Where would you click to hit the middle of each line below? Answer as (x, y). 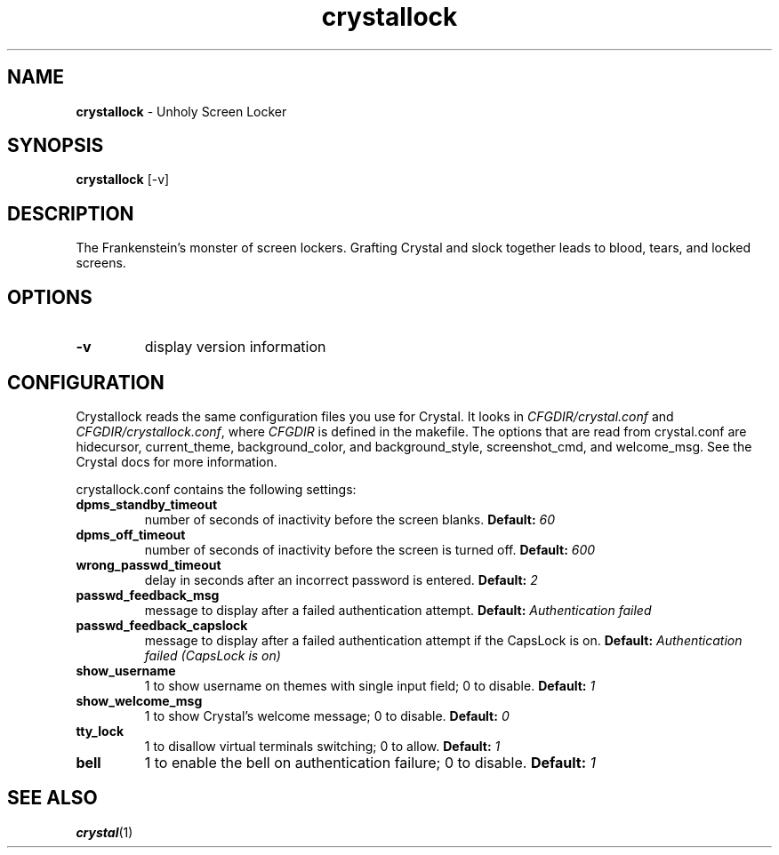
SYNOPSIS (56, 146)
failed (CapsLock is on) (213, 655)
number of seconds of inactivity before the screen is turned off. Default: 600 (370, 549)
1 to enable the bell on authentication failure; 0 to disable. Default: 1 (370, 762)
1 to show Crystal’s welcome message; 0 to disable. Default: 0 (327, 715)
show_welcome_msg (139, 700)
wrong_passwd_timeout (149, 564)
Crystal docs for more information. (177, 461)
